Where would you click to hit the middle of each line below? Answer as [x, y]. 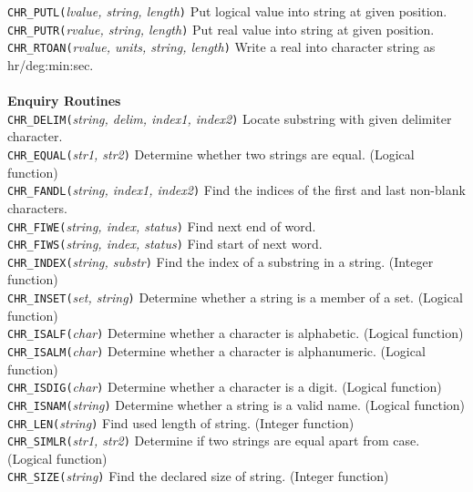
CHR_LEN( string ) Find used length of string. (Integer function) [181, 422]
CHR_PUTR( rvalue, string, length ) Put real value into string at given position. [221, 29]
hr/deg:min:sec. [51, 64]
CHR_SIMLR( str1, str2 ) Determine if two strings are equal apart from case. [214, 441]
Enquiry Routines [64, 101]
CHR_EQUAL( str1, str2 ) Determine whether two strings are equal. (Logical [211, 154]
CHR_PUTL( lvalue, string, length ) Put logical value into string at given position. [227, 11]
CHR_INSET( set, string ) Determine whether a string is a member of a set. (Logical [235, 297]
